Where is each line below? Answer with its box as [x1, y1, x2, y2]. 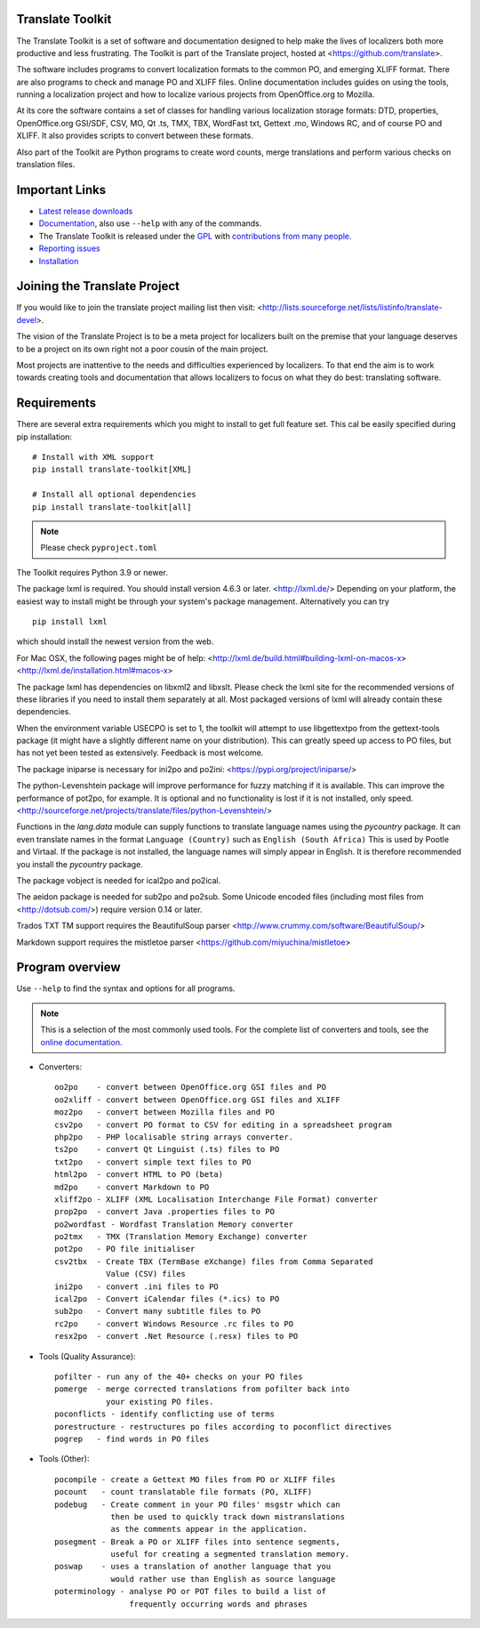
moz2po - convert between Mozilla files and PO [54, 1108, 276, 1117]
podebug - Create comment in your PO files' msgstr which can [54, 1499, 341, 1510]
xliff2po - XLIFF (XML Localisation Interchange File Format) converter [54, 1194, 378, 1205]
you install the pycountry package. [16, 858, 144, 869]
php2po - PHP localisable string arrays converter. [54, 1132, 293, 1142]
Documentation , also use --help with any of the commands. [38, 218, 262, 229]
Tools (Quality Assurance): [38, 1350, 137, 1361]
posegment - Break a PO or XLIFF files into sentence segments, [54, 1536, 341, 1547]
